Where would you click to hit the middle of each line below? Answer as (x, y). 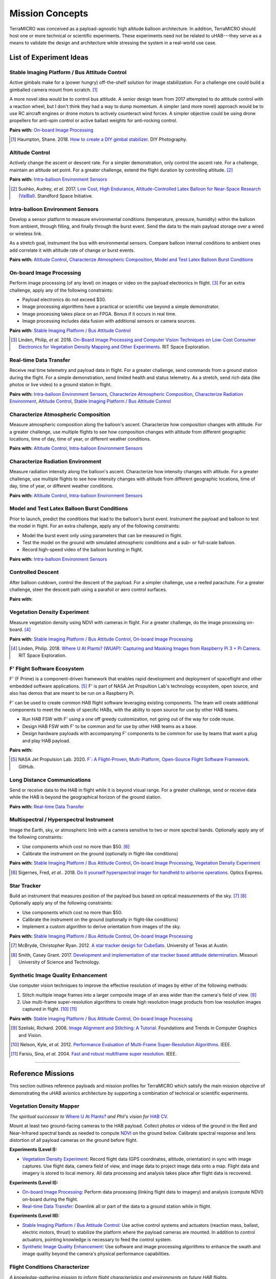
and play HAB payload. (46, 741)
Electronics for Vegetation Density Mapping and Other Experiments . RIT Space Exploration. (114, 347)
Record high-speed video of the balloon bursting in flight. (83, 549)
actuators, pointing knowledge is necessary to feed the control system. (97, 1239)
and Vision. (30, 1035)
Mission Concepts (49, 13)
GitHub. (27, 766)
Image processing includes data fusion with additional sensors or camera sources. (109, 321)
